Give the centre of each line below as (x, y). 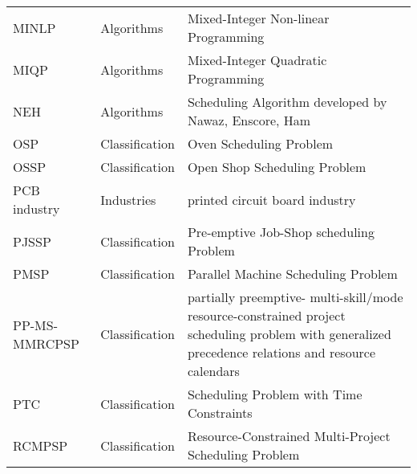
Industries (128, 199)
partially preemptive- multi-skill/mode (295, 297)
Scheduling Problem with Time (275, 394)
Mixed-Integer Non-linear (258, 18)
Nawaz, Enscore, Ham (249, 120)
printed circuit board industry (271, 199)
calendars (213, 371)
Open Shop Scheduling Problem (277, 167)
